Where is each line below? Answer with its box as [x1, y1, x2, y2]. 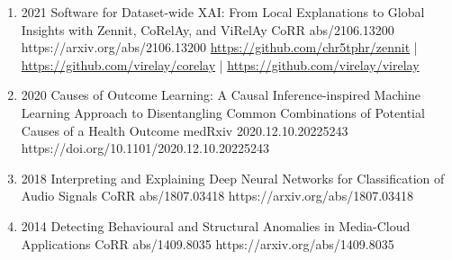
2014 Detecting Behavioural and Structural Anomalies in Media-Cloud [21, 216, 411, 235]
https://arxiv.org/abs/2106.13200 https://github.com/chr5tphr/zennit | [21, 38, 418, 57]
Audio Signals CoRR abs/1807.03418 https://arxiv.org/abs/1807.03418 [21, 186, 414, 205]
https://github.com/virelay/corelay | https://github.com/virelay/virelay [21, 55, 420, 74]
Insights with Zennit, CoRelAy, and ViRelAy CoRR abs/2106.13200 [21, 20, 394, 39]
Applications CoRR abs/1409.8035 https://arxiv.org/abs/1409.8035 [21, 234, 394, 253]
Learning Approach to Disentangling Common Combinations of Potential [21, 103, 425, 121]
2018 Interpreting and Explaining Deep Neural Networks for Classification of [21, 168, 445, 187]
